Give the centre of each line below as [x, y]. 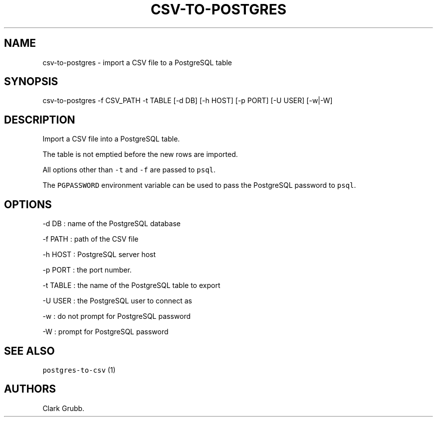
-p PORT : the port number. [87, 270]
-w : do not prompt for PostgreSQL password [116, 316]
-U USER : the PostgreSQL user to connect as [117, 301]
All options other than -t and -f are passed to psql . [129, 170]
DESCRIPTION [40, 120]
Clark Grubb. [64, 408]
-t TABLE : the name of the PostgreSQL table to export [131, 285]
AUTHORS [30, 389]
